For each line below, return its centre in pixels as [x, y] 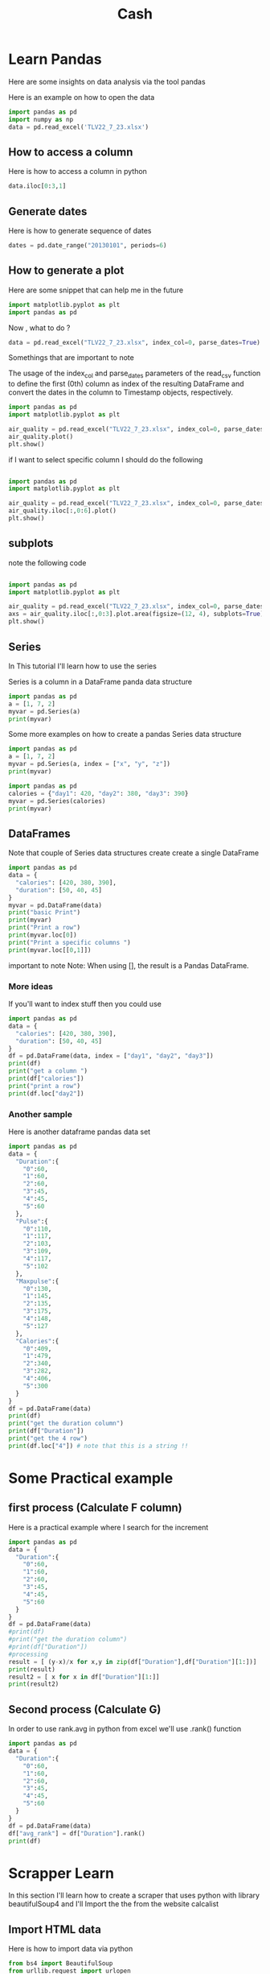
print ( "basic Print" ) [45, 913]
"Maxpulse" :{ [37, 1281]
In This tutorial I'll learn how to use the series [82, 666]
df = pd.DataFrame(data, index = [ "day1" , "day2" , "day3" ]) [111, 1056]
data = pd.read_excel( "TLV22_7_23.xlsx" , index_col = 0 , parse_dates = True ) [135, 342]
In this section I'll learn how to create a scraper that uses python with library [134, 1895]
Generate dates [48, 211]
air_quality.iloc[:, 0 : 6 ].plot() [62, 511]
